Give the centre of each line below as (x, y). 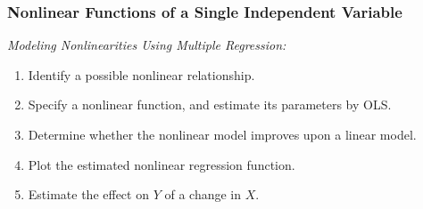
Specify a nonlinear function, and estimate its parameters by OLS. (210, 104)
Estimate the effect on (88, 194)
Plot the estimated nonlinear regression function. (162, 164)
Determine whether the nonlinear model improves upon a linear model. (222, 134)
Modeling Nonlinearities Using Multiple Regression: (147, 45)
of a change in (203, 194)
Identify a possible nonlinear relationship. (141, 74)
